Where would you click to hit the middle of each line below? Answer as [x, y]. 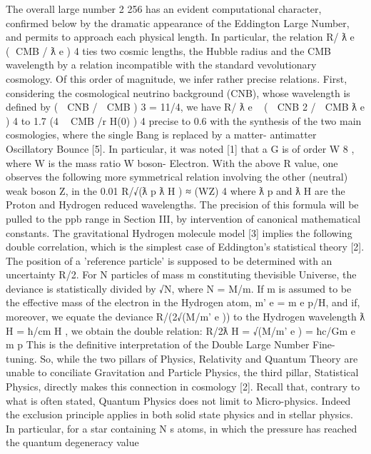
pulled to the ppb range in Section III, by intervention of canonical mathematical [183, 218]
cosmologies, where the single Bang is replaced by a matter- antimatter [161, 135]
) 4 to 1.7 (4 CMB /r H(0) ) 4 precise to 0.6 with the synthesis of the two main [184, 120]
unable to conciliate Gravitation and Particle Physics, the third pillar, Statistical [182, 372]
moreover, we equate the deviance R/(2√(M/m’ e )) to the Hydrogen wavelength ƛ [185, 317]
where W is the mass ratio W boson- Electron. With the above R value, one [172, 162]
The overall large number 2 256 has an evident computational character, [164, 9]
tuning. [21, 358]
